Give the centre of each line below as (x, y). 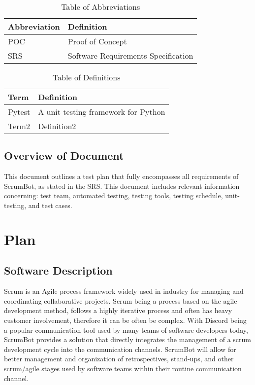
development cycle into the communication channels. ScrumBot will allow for (120, 349)
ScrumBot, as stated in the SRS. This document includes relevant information (122, 186)
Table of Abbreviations (101, 7)
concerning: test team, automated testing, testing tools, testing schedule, (113, 195)
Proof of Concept (97, 41)
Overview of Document (64, 156)
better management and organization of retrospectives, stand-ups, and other (119, 359)
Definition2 (57, 126)
